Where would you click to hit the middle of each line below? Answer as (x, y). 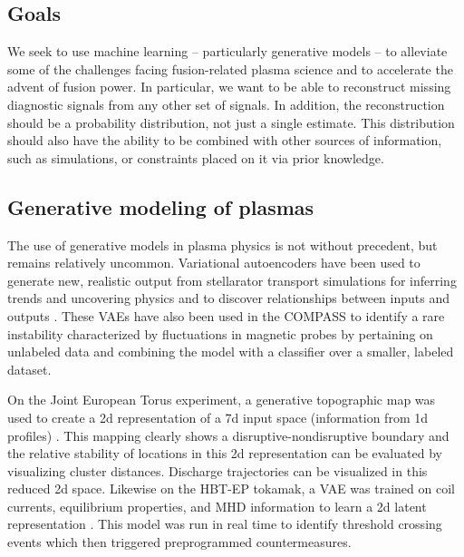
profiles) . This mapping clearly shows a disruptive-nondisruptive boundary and (228, 435)
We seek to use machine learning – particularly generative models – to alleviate (227, 51)
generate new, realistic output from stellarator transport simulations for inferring (232, 280)
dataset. (29, 369)
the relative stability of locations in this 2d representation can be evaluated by (225, 453)
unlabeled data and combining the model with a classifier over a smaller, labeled (231, 352)
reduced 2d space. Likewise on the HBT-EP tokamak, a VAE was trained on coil (231, 489)
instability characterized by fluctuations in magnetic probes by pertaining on (220, 333)
